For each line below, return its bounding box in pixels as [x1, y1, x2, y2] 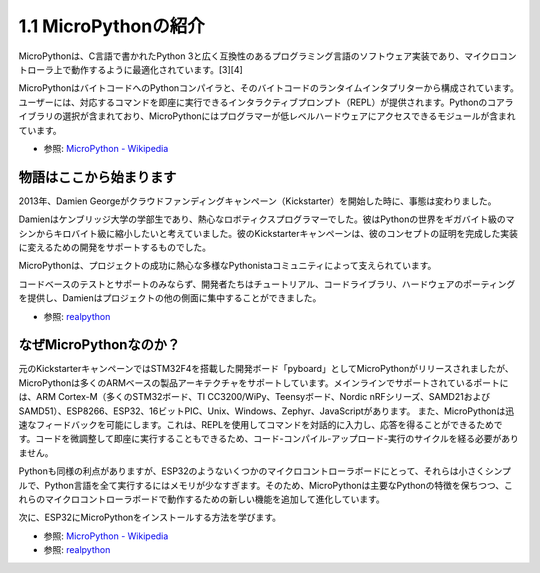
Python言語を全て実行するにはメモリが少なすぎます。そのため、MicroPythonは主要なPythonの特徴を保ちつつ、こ [44, 479, 514, 491]
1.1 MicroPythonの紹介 [18, 15, 205, 37]
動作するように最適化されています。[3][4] [70, 63, 244, 75]
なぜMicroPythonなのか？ [18, 336, 180, 354]
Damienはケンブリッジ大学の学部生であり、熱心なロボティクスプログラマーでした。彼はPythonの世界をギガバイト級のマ [18, 213, 515, 225]
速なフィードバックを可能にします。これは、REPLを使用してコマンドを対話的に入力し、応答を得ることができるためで [18, 419, 503, 430]
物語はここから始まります [18, 168, 177, 185]
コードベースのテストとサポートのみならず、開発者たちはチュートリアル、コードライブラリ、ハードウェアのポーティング [18, 278, 516, 290]
